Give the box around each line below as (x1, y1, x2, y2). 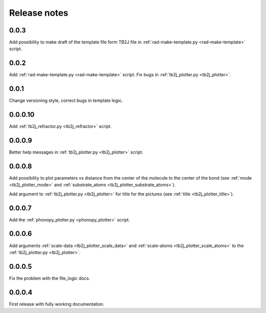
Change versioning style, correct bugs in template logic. (9, 97, 123, 103)
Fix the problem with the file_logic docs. (9, 275, 91, 281)
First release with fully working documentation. (9, 301, 104, 307)
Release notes (9, 7, 68, 18)
